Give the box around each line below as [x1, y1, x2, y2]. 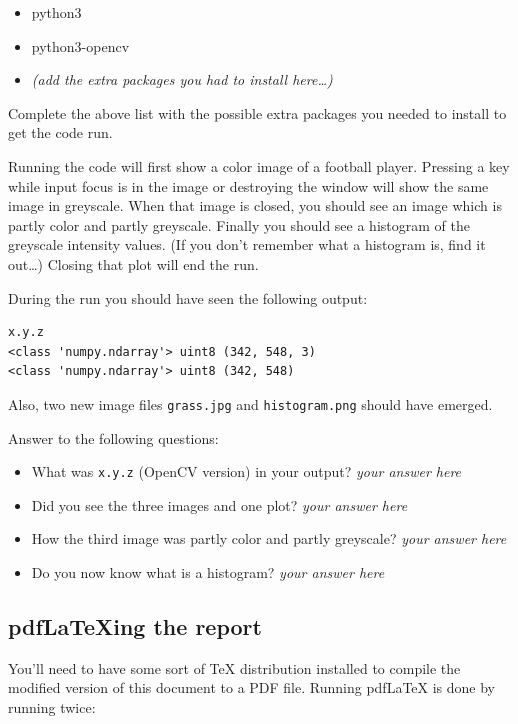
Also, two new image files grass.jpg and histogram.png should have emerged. [8, 393, 493, 414]
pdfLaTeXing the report [8, 610, 262, 641]
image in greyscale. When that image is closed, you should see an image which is [8, 195, 502, 216]
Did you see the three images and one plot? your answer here [31, 494, 408, 515]
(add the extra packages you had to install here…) [31, 69, 333, 90]
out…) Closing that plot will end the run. [8, 253, 259, 274]
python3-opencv [31, 35, 130, 56]
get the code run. [8, 122, 113, 143]
